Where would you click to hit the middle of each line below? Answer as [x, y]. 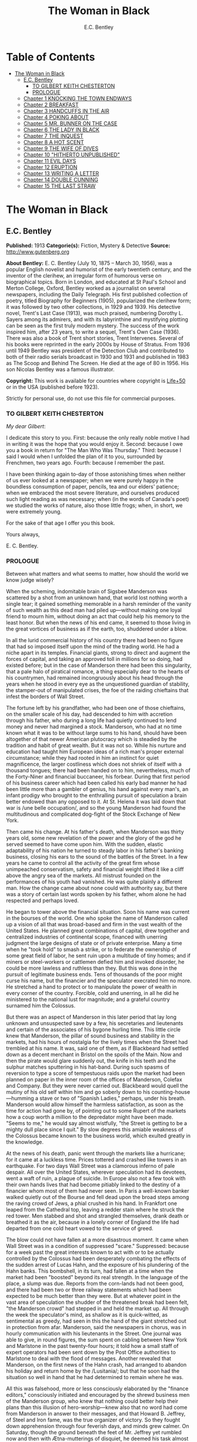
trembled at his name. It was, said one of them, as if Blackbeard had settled [97, 1049]
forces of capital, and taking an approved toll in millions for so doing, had [94, 659]
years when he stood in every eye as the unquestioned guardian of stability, [98, 684]
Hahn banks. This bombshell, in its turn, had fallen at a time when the [90, 1271]
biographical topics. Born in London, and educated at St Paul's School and [96, 282]
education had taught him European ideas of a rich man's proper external [95, 752]
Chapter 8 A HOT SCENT [54, 142]
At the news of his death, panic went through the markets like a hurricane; [96, 1153]
